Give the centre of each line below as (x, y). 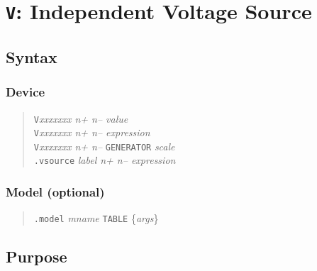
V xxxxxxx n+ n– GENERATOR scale (104, 146)
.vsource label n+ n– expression (105, 160)
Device (26, 92)
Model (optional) (55, 192)
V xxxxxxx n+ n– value (81, 118)
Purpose (37, 256)
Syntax (32, 56)
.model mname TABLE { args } (96, 218)
